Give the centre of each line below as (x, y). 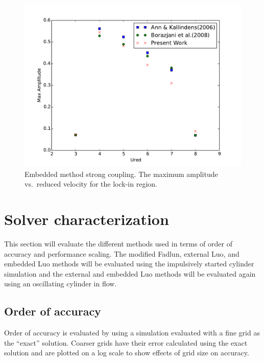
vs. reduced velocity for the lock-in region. (91, 184)
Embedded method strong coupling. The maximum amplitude (121, 174)
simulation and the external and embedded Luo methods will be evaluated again (130, 273)
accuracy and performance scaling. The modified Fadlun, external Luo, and (122, 253)
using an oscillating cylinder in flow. (61, 284)
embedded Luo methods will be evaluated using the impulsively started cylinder (129, 264)
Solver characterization (87, 219)
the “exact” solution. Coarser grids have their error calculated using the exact (126, 342)
